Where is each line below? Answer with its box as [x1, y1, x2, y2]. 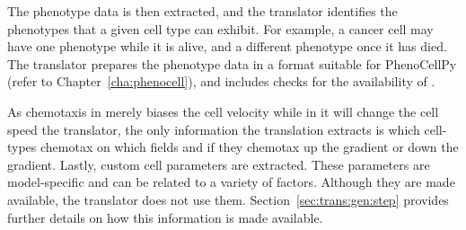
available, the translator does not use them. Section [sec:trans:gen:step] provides [7, 190, 449, 208]
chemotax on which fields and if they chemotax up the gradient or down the [40, 137, 459, 156]
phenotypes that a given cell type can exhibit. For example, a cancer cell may [7, 19, 434, 38]
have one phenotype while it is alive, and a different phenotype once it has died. [7, 37, 447, 56]
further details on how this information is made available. [7, 208, 323, 226]
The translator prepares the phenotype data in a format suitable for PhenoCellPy [7, 54, 457, 73]
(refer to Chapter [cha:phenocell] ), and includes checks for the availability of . [7, 72, 435, 91]
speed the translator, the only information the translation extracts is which [7, 119, 420, 138]
